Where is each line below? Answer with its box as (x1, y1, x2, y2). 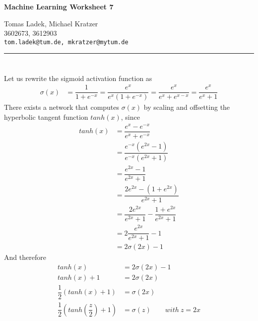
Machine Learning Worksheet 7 (4, 1, 114, 11)
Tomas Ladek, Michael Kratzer (4, 18, 98, 28)
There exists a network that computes (4, 102, 120, 112)
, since (121, 111, 140, 122)
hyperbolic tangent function (4, 111, 88, 122)
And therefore (4, 252, 46, 262)
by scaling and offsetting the (143, 102, 230, 112)
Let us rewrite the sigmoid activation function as (4, 73, 152, 83)
